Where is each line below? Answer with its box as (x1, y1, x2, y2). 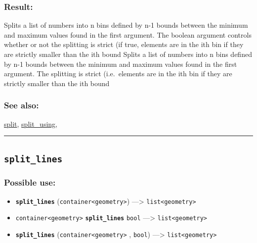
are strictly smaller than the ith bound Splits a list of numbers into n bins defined (4, 49, 252, 59)
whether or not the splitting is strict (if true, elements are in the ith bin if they (4, 39, 244, 49)
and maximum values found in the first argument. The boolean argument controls (4, 29, 252, 40)
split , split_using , (4, 118, 58, 129)
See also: (4, 99, 39, 111)
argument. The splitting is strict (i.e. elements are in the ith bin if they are (4, 68, 232, 79)
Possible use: (4, 176, 56, 189)
